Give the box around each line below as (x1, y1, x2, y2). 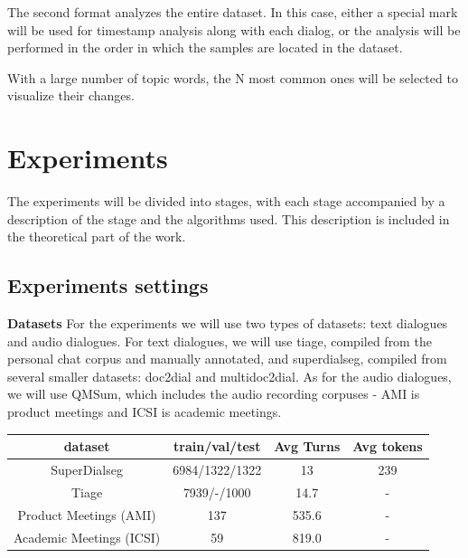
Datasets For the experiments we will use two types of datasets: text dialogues (7, 314, 448, 333)
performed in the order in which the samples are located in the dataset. (7, 38, 403, 57)
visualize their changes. (7, 86, 135, 105)
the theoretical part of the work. (7, 227, 186, 246)
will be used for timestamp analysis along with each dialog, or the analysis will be (7, 20, 461, 39)
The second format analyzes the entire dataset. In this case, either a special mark (7, 3, 458, 21)
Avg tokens (352, 437, 423, 456)
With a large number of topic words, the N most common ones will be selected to (7, 68, 458, 87)
